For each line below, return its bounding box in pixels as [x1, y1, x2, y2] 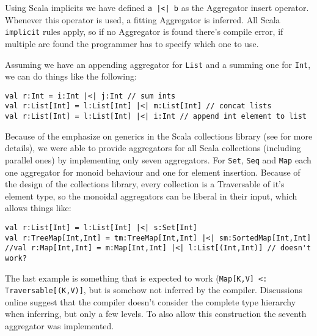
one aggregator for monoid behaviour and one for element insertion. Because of [5, 165, 301, 178]
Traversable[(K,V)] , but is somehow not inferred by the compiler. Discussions [5, 283, 303, 296]
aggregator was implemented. [5, 319, 114, 332]
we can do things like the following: [5, 70, 137, 83]
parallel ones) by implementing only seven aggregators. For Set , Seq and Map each [5, 153, 312, 166]
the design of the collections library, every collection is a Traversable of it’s [5, 177, 285, 190]
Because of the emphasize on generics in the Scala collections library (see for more [5, 129, 313, 142]
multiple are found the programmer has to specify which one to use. [5, 37, 259, 50]
